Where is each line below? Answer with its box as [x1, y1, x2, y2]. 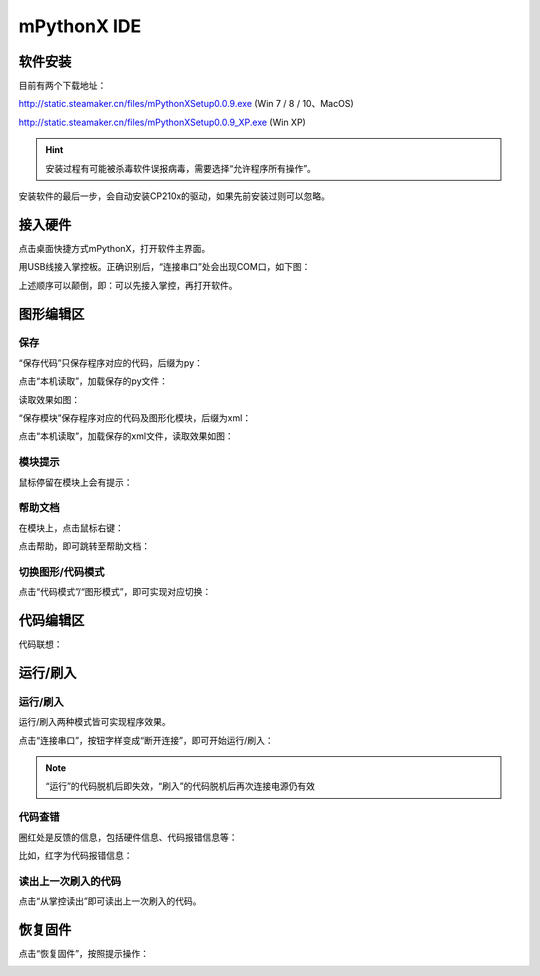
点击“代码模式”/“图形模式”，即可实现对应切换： [18, 586, 212, 598]
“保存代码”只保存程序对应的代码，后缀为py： [18, 356, 204, 369]
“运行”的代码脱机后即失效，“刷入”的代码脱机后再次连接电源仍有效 [45, 780, 315, 792]
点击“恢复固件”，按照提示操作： [18, 948, 150, 960]
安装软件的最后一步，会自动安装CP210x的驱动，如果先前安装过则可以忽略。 [18, 190, 330, 202]
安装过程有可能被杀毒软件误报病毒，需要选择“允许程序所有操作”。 [45, 162, 317, 174]
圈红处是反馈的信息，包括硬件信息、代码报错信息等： [18, 831, 238, 843]
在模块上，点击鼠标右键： [18, 521, 124, 534]
